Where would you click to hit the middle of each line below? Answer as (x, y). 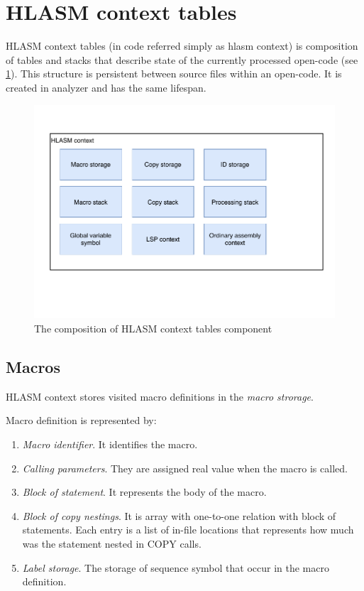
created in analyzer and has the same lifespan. (106, 87)
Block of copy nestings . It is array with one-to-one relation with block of (179, 515)
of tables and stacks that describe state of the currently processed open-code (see (182, 59)
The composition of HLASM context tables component (153, 328)
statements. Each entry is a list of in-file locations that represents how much (188, 530)
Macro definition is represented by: (81, 420)
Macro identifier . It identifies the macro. (110, 444)
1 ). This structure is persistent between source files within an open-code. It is (174, 74)
